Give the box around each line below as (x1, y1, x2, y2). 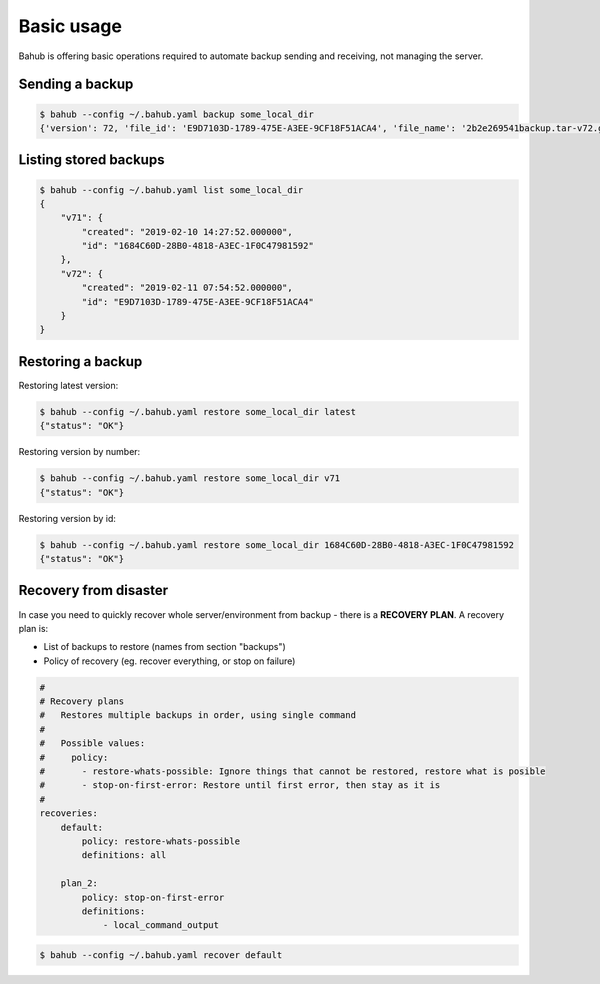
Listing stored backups (18, 151, 165, 169)
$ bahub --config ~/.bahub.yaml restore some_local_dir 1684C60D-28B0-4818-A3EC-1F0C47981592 (39, 539, 515, 550)
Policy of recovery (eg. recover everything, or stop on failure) (43, 655, 296, 667)
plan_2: (60, 878, 99, 889)
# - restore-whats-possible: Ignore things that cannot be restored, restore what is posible (39, 766, 546, 777)
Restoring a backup (18, 353, 143, 370)
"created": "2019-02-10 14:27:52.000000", (81, 226, 294, 237)
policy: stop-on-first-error (81, 891, 225, 903)
